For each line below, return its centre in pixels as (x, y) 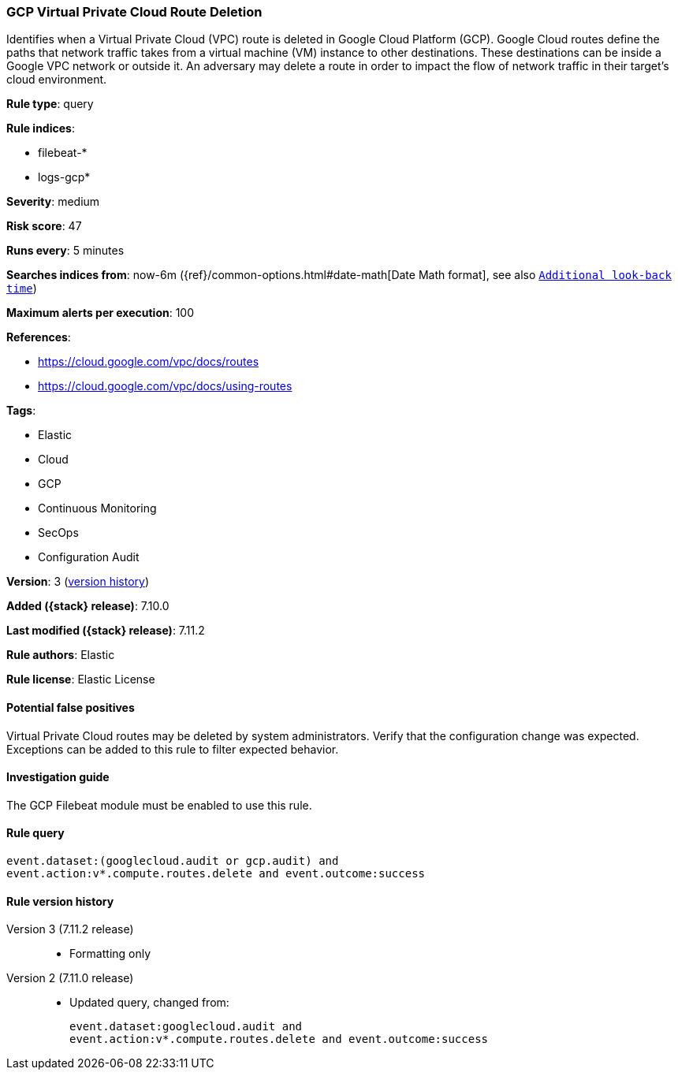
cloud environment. (57, 80)
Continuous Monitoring (97, 508)
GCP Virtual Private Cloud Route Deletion (134, 12)
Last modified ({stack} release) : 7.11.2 (106, 631)
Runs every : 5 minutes (65, 251)
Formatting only (110, 954)
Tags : (21, 411)
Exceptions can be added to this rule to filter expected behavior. (173, 749)
